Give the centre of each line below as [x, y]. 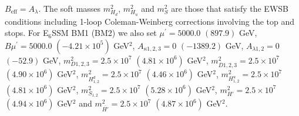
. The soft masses [70, 8]
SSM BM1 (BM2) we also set [104, 33]
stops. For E [27, 33]
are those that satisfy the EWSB [230, 8]
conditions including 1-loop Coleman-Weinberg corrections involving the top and [150, 21]
